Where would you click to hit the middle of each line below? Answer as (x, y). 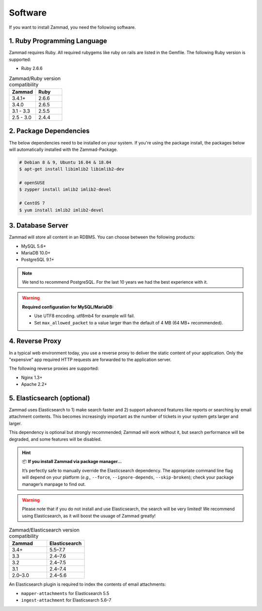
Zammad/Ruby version (35, 78)
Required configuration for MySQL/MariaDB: (68, 307)
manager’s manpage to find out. (54, 484)
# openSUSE (32, 183)
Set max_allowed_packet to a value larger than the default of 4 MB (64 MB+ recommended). (129, 323)
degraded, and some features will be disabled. (55, 439)
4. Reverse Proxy (35, 341)
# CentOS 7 (32, 203)
